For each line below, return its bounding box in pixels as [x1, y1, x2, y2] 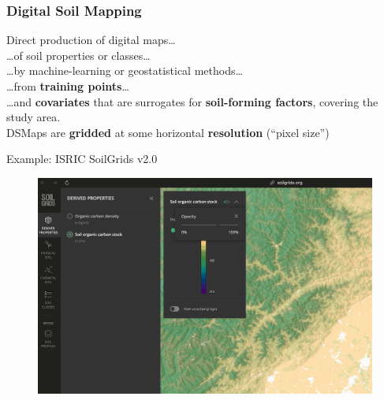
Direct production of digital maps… [6, 31, 176, 48]
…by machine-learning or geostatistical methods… [6, 62, 243, 79]
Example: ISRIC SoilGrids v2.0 [6, 150, 158, 167]
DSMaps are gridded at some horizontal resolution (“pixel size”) [6, 124, 330, 140]
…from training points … [6, 78, 129, 94]
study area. [6, 109, 61, 125]
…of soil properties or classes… [6, 46, 151, 63]
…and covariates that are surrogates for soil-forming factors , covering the [6, 93, 378, 109]
